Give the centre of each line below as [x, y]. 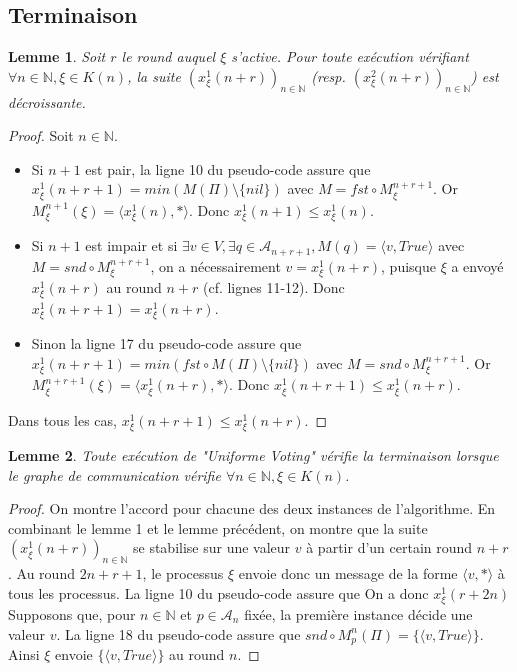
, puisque [408, 265]
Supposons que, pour [72, 613]
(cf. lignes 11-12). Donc [273, 287]
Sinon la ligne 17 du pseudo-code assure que [166, 343]
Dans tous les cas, [62, 419]
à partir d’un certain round [389, 547]
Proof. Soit [41, 135]
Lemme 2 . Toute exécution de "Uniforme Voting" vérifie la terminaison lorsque [253, 455]
